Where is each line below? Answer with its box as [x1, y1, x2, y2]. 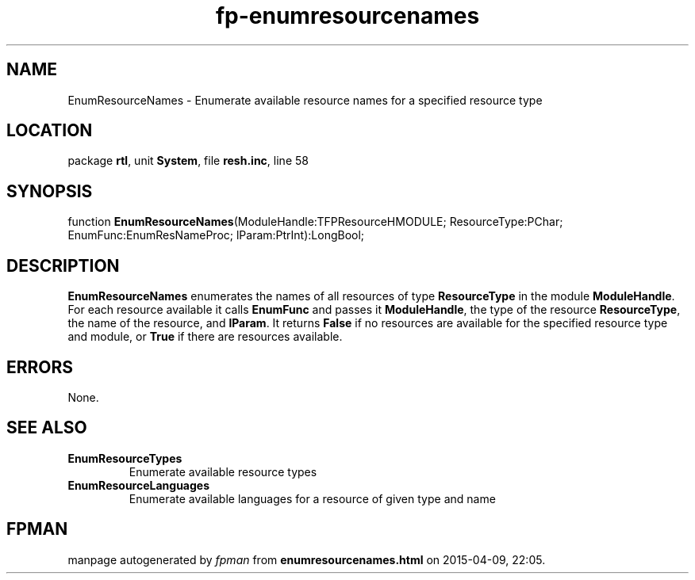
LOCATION [6, 120, 93, 141]
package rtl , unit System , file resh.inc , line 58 [67, 154, 309, 168]
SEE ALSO [6, 418, 87, 438]
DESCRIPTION [6, 255, 120, 276]
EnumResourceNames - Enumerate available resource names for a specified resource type [67, 93, 543, 107]
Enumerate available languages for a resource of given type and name [129, 491, 496, 506]
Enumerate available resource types [129, 464, 317, 479]
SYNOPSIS [6, 181, 93, 201]
